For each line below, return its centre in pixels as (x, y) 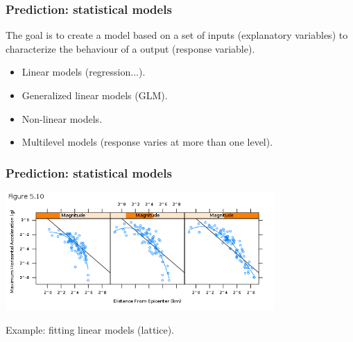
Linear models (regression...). (84, 72)
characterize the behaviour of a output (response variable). (130, 48)
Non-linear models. (62, 118)
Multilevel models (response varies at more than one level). (147, 142)
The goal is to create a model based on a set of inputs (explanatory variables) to (177, 35)
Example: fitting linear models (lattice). (90, 329)
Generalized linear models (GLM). (95, 95)
